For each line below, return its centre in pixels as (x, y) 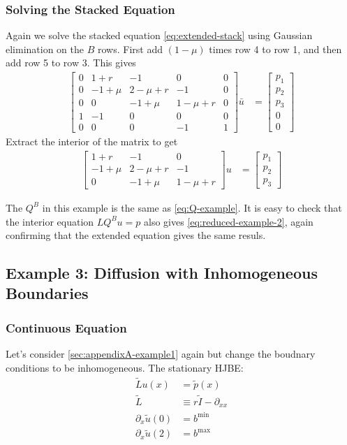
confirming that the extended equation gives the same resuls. (136, 235)
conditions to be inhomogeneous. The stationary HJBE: (125, 367)
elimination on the (45, 49)
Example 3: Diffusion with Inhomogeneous (162, 273)
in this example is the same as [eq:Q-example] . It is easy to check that (192, 207)
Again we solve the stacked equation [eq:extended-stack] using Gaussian (159, 35)
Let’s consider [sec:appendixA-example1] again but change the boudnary (161, 354)
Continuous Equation (66, 327)
